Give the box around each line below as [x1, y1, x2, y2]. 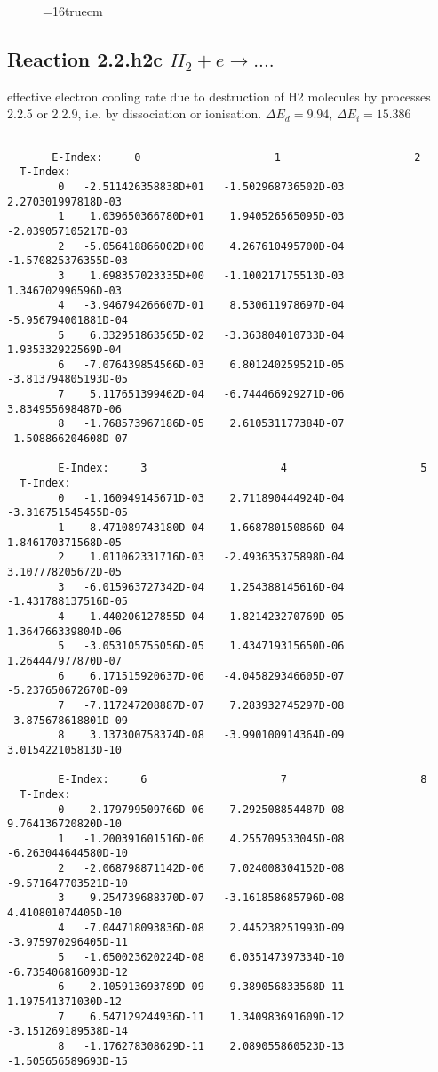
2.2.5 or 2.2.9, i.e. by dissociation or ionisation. [7, 104, 262, 123]
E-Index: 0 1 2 [52, 150, 421, 164]
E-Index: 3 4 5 [58, 462, 427, 475]
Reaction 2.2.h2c [7, 44, 163, 72]
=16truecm [43, 2, 103, 20]
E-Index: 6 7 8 [58, 773, 427, 786]
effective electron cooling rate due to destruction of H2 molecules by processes [7, 86, 431, 105]
